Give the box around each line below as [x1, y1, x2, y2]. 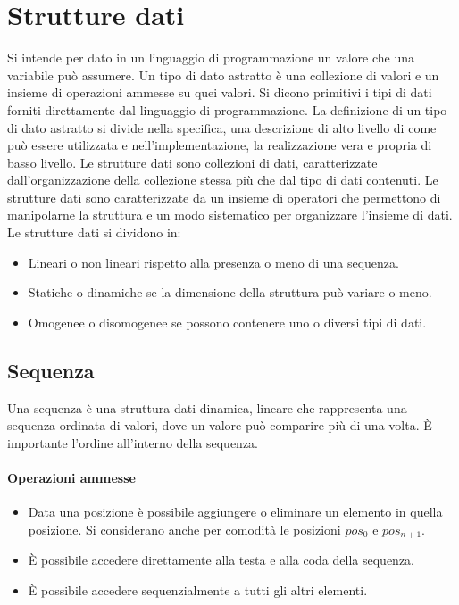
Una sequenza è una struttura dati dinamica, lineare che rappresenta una [7, 398, 407, 417]
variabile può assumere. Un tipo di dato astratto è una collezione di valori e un [7, 65, 439, 84]
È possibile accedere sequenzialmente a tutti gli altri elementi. [28, 580, 368, 599]
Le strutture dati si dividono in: [7, 223, 181, 242]
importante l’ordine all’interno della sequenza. [7, 433, 259, 452]
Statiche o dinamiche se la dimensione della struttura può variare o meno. [28, 283, 432, 302]
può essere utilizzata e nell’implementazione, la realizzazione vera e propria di [7, 136, 432, 154]
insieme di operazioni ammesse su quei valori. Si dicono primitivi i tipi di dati [7, 83, 432, 102]
